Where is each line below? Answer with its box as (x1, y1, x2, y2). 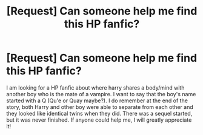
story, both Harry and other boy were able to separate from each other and (6, 103, 194, 110)
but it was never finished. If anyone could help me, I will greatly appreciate (6, 116, 192, 123)
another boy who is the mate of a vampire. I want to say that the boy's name (6, 90, 196, 97)
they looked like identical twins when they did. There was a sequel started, (6, 110, 193, 117)
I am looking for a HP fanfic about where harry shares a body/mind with (6, 84, 185, 91)
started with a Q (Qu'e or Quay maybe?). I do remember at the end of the (6, 97, 188, 104)
